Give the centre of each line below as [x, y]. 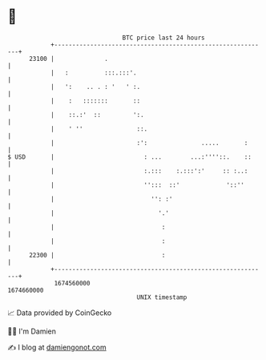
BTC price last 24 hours [163, 38]
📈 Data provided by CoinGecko [60, 313]
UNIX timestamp [162, 297]
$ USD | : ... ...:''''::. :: [129, 157]
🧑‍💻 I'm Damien [32, 331]
